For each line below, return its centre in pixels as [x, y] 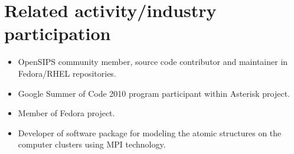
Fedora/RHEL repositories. [67, 73]
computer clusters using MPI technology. [92, 144]
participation [58, 33]
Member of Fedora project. [66, 113]
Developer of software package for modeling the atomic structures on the [150, 132]
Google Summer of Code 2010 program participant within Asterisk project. [154, 93]
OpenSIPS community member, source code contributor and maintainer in [153, 62]
